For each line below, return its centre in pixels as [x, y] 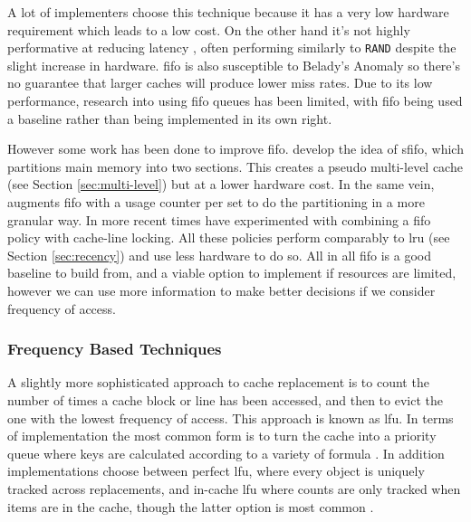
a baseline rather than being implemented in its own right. [170, 118]
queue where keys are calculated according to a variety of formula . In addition [226, 453]
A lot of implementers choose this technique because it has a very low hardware [228, 12]
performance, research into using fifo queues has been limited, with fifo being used [235, 101]
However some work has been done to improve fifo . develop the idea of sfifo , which [235, 149]
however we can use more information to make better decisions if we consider [221, 290]
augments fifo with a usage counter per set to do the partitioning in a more [216, 202]
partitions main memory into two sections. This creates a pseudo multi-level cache [235, 166]
